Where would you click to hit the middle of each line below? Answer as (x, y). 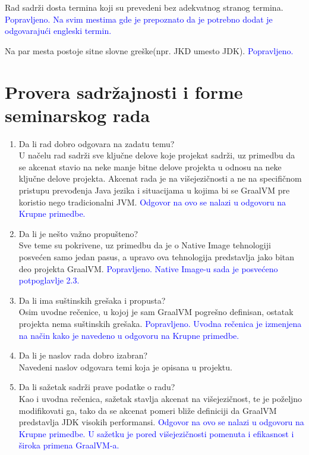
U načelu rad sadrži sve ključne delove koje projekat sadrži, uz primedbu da (157, 155)
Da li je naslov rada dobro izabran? (83, 355)
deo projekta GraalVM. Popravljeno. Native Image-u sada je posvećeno (148, 268)
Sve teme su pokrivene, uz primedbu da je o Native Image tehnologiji (145, 245)
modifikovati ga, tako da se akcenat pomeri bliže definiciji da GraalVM (148, 410)
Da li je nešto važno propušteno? (78, 233)
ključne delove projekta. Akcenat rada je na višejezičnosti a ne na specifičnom (160, 178)
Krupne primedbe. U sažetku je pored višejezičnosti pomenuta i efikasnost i (156, 433)
